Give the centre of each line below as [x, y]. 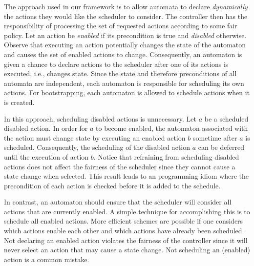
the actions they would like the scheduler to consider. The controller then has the [126, 16]
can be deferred [221, 147]
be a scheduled [226, 118]
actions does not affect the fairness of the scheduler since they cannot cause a [120, 166]
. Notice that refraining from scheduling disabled [166, 156]
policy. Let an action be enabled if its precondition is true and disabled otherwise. [125, 35]
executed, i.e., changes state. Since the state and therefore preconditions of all [120, 73]
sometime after [215, 137]
